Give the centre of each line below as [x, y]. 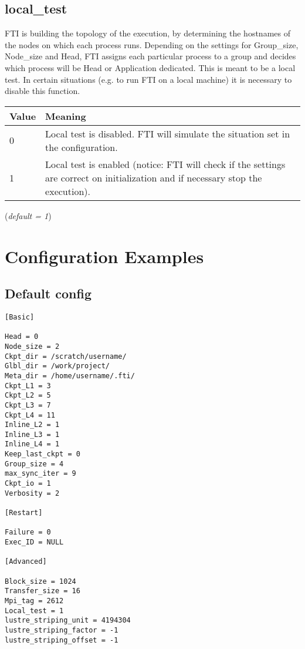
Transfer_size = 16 [43, 591]
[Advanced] [26, 562]
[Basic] [20, 317]
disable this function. [43, 91]
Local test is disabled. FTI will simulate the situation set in [168, 133]
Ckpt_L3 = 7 [28, 405]
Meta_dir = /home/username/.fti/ [70, 376]
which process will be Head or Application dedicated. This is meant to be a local [150, 67]
